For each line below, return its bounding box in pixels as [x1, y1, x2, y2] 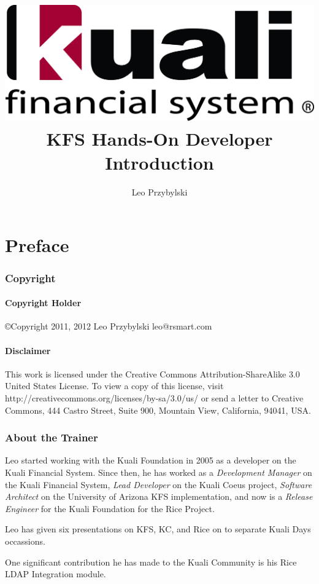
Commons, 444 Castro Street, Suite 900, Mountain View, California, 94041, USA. [5, 403, 311, 416]
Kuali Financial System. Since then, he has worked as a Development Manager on [5, 465, 312, 478]
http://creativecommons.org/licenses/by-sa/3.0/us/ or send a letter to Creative [5, 391, 304, 404]
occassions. [5, 534, 45, 547]
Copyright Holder [5, 296, 82, 309]
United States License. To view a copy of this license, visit [5, 379, 224, 392]
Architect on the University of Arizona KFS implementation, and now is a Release [5, 490, 313, 503]
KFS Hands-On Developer [46, 125, 273, 151]
